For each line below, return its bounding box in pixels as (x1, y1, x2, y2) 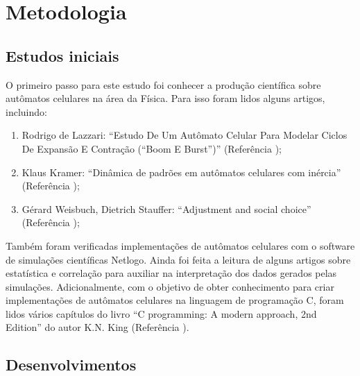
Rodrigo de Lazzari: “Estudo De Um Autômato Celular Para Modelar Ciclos (22, 128, 348, 142)
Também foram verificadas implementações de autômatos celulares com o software (6, 238, 355, 253)
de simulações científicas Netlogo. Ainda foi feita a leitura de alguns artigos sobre (6, 252, 351, 266)
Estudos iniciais (6, 44, 119, 66)
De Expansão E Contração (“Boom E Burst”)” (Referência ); (22, 141, 282, 155)
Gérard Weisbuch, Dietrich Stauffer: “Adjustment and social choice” (22, 201, 311, 216)
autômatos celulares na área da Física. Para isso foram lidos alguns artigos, (6, 91, 325, 105)
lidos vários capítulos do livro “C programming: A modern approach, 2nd (6, 306, 317, 321)
